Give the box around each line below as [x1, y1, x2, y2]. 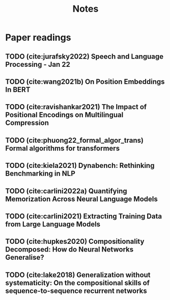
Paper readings [5, 32, 71, 43]
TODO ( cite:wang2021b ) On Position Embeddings [5, 77, 165, 86]
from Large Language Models [5, 220, 101, 229]
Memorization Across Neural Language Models [5, 194, 158, 203]
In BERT [5, 85, 31, 94]
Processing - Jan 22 [5, 60, 70, 69]
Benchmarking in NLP [5, 169, 75, 178]
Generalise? [5, 253, 44, 262]
